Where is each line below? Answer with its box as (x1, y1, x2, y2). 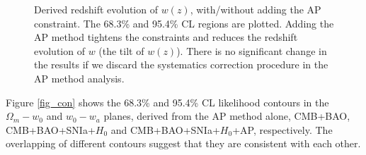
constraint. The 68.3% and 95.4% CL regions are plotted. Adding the (34, 15, 334, 30)
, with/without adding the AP (190, 2, 321, 16)
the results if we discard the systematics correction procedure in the (34, 57, 328, 72)
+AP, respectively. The (232, 122, 333, 137)
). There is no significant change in (176, 43, 327, 58)
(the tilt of (98, 43, 144, 58)
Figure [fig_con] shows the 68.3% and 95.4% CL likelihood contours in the (6, 94, 329, 109)
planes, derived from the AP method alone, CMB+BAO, (103, 108, 350, 123)
